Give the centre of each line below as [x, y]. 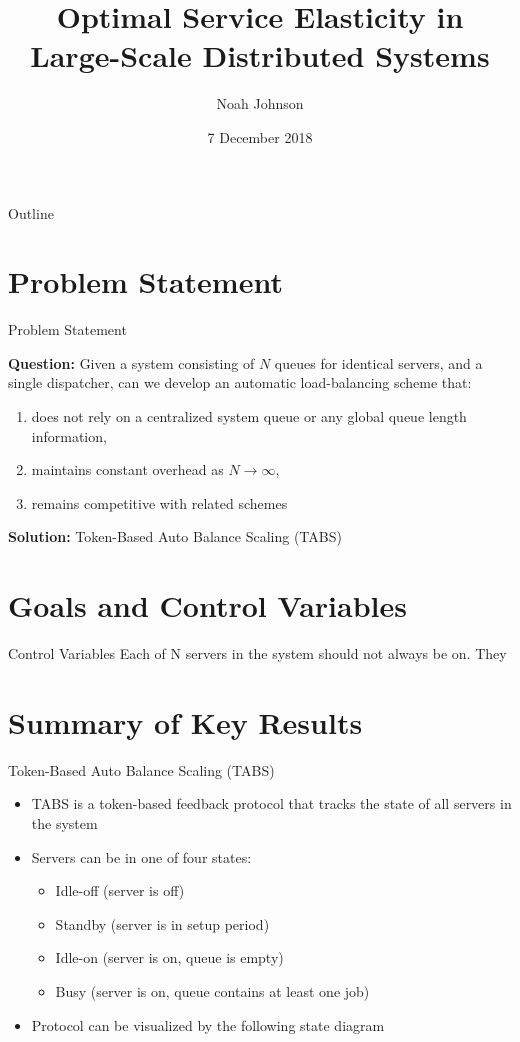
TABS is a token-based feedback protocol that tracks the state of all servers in [271, 803]
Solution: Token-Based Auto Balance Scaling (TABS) [175, 536]
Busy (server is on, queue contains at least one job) [212, 990]
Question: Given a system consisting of [131, 362]
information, [69, 435]
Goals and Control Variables [207, 605]
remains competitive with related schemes [159, 502]
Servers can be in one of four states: [141, 856]
